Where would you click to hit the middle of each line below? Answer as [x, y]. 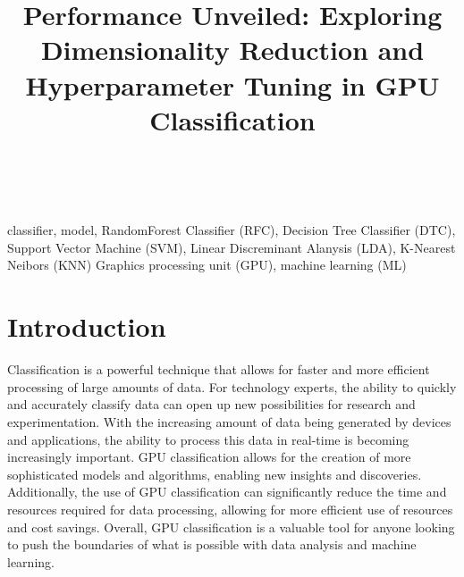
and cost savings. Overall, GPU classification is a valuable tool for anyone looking [231, 527]
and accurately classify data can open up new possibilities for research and [211, 404]
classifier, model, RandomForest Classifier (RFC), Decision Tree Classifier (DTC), [232, 230]
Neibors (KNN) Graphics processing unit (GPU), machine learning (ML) [207, 265]
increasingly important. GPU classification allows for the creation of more [209, 457]
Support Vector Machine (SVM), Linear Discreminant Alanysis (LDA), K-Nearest [232, 247]
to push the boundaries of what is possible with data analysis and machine [212, 544]
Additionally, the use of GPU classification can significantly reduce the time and [227, 492]
